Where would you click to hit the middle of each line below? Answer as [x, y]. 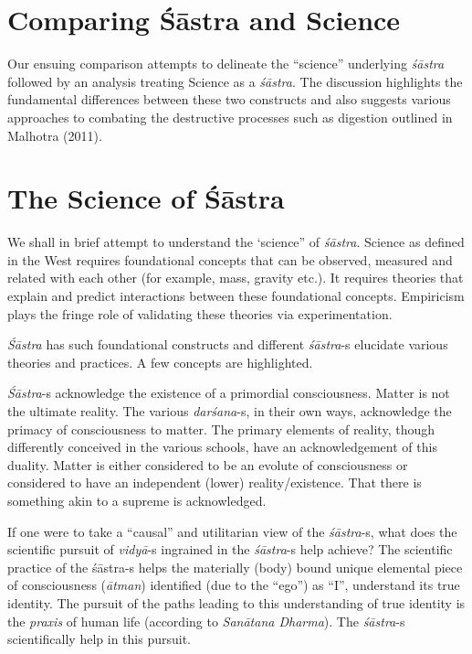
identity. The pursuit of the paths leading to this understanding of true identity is [236, 602]
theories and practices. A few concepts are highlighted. [160, 362]
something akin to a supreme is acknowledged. [137, 500]
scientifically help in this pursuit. [99, 639]
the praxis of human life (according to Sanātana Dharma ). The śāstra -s [206, 621]
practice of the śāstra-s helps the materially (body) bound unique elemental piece [235, 567]
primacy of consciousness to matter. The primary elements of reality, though [221, 429]
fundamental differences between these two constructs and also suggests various [229, 99]
